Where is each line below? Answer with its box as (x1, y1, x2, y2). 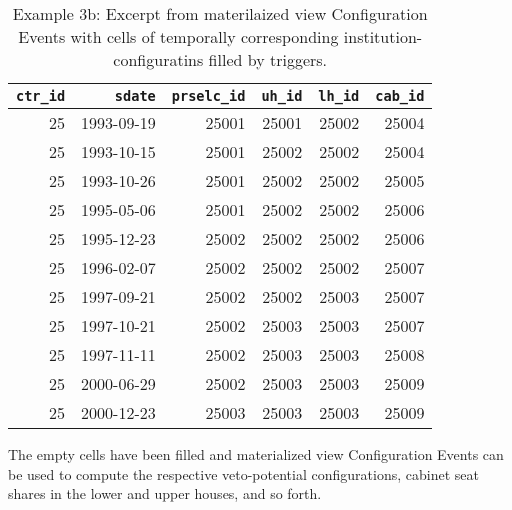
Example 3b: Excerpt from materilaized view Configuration (12, 2, 428, 25)
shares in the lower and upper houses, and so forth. (8, 483, 322, 504)
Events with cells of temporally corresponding (18, 25, 339, 48)
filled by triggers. (208, 48, 328, 71)
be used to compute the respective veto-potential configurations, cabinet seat (8, 463, 479, 484)
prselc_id (171, 88, 246, 104)
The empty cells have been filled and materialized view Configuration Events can (8, 444, 504, 464)
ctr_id (16, 88, 66, 104)
